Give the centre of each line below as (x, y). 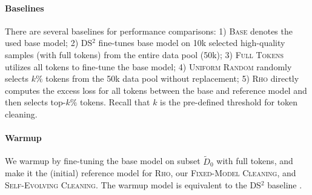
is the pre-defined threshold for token (229, 102)
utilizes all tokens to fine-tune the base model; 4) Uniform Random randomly (148, 66)
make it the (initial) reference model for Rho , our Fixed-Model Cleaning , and (151, 173)
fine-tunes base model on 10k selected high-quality (192, 43)
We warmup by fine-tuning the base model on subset (103, 161)
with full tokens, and (255, 161)
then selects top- (35, 102)
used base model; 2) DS (49, 43)
